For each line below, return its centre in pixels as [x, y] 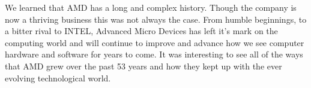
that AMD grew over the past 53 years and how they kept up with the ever [143, 66]
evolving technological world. [58, 78]
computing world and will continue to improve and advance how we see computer [155, 42]
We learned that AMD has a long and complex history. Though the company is [151, 7]
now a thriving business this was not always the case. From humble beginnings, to [156, 19]
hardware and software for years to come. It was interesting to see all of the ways [154, 54]
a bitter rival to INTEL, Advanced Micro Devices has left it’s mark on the [141, 31]
